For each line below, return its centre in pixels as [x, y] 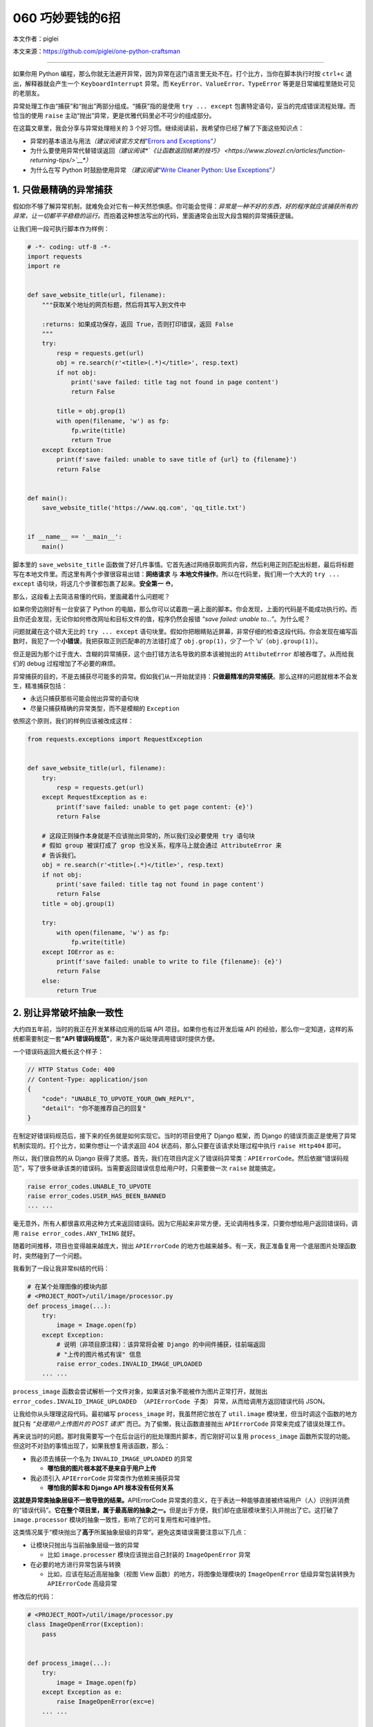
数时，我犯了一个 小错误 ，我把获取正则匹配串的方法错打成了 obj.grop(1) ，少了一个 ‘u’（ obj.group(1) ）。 [167, 641]
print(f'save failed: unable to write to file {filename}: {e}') [169, 962]
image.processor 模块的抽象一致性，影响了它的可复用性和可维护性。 [114, 1520]
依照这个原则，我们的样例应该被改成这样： [73, 721]
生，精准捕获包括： [40, 686]
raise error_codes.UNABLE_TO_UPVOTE [89, 1186]
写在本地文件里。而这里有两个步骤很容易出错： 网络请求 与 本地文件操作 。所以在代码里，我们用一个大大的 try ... [176, 574]
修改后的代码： [34, 1596]
